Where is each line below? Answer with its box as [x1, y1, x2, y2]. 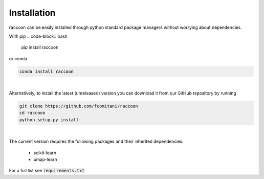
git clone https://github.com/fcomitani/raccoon [19, 103, 138, 109]
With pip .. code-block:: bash [9, 33, 68, 39]
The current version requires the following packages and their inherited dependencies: [9, 138, 184, 144]
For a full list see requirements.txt [9, 168, 85, 174]
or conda [9, 55, 27, 61]
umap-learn [33, 157, 57, 162]
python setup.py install [19, 117, 79, 122]
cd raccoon [19, 110, 45, 116]
